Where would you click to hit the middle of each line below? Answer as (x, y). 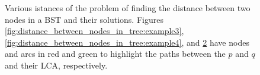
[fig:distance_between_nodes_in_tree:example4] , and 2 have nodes (127, 42)
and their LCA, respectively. (56, 65)
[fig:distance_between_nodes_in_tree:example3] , (94, 31)
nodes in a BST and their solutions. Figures (84, 19)
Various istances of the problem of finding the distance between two (128, 8)
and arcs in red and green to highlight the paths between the (115, 54)
